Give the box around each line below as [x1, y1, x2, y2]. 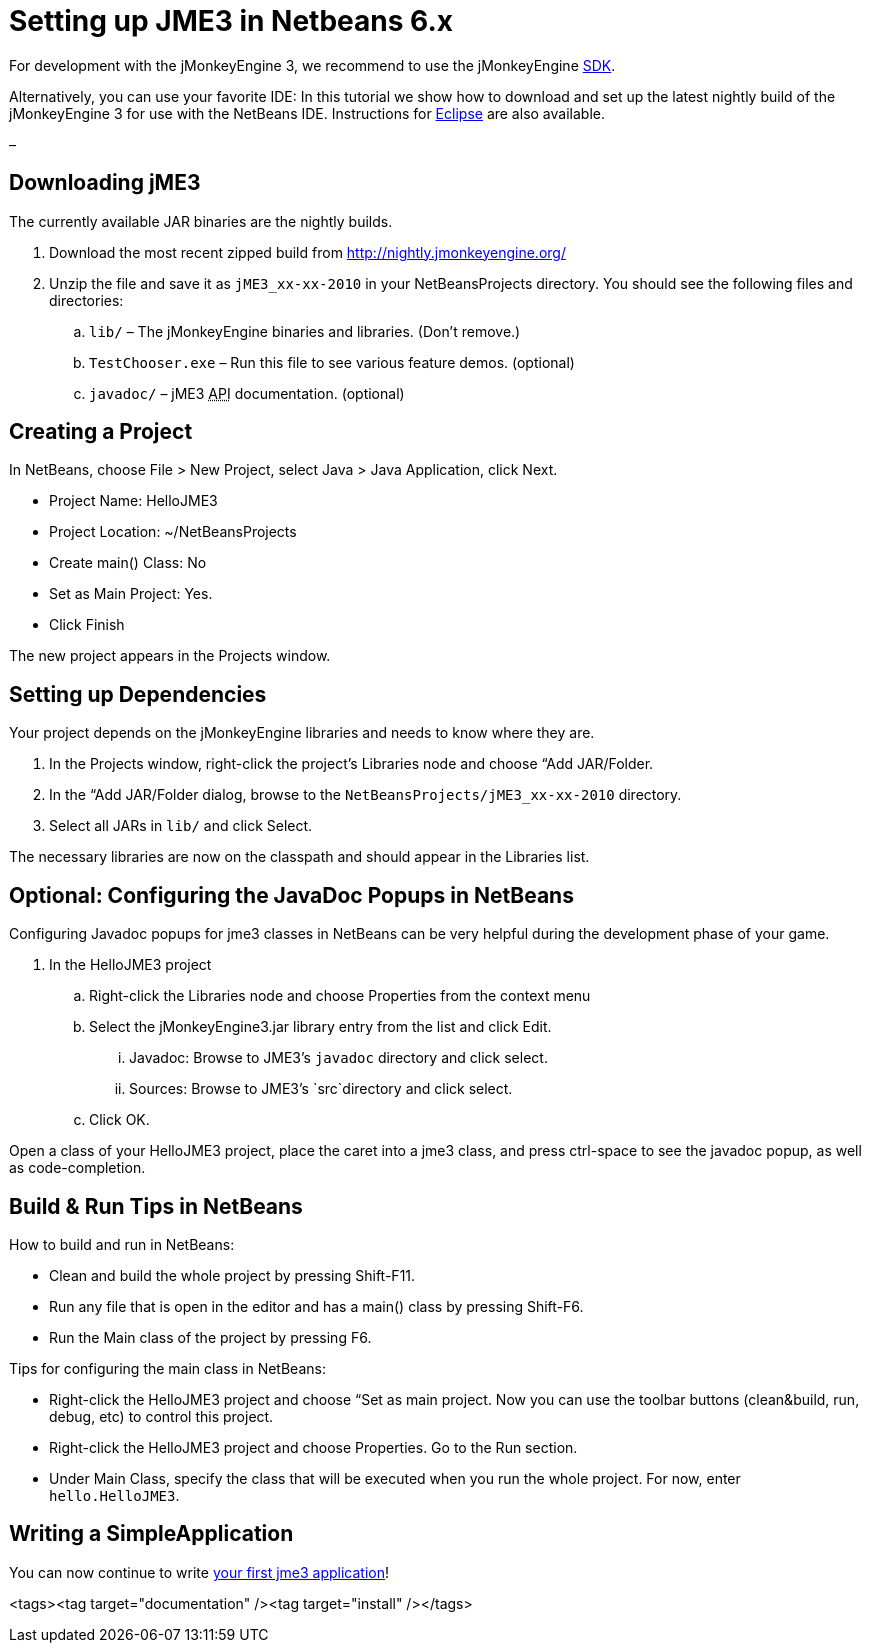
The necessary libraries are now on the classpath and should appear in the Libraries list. [9, 848, 590, 866]
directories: [49, 291, 124, 309]
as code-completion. [9, 1159, 146, 1177]
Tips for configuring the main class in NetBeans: [9, 1359, 326, 1377]
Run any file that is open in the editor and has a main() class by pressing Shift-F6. [49, 1297, 584, 1315]
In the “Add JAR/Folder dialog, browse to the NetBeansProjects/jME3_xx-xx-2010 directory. [49, 786, 682, 804]
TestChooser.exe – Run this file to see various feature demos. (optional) [89, 353, 575, 371]
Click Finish [49, 616, 125, 634]
